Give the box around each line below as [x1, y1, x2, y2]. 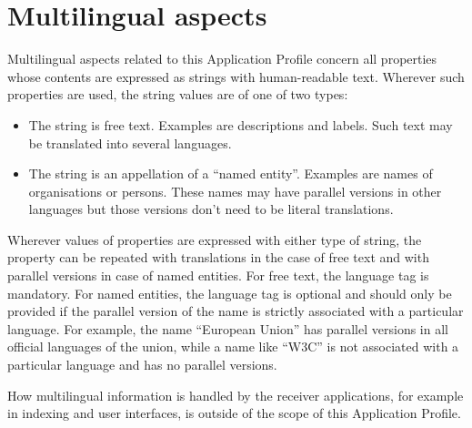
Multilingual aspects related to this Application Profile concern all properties [7, 49, 437, 68]
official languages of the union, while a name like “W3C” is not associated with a [7, 337, 459, 356]
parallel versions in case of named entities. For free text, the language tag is [7, 266, 429, 285]
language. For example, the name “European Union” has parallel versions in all [7, 319, 448, 338]
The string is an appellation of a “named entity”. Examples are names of [28, 164, 433, 183]
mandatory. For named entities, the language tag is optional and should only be [7, 283, 452, 302]
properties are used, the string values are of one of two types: [7, 85, 348, 104]
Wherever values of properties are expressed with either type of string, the [7, 229, 422, 249]
